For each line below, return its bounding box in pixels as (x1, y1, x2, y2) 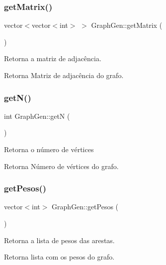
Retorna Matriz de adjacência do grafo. (4, 70, 124, 80)
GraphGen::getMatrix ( (91, 20, 163, 30)
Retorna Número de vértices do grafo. (4, 161, 119, 171)
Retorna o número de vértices (4, 144, 94, 154)
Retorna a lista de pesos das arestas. (4, 235, 115, 245)
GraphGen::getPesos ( (52, 201, 119, 212)
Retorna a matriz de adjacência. (4, 53, 101, 64)
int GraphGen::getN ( (4, 110, 70, 121)
